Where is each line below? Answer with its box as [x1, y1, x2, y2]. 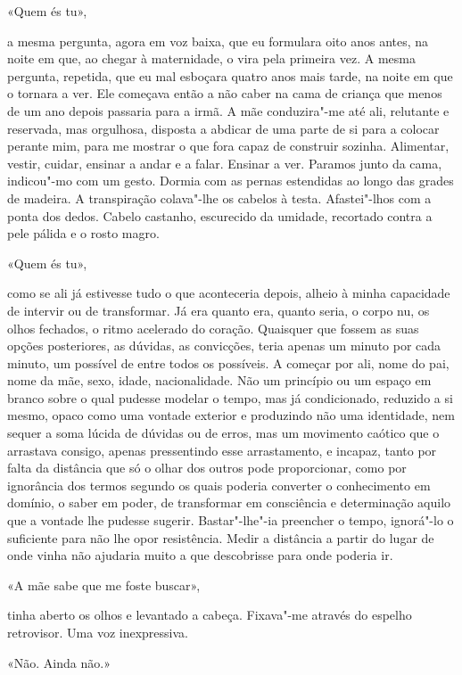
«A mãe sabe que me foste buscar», [7, 575, 201, 594]
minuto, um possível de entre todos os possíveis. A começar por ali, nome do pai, [7, 353, 450, 372]
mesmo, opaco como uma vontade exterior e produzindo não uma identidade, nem [7, 406, 455, 424]
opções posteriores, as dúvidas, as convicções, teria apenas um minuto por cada [7, 336, 441, 355]
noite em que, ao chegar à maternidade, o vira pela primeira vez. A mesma [7, 49, 416, 68]
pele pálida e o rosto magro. [7, 224, 160, 243]
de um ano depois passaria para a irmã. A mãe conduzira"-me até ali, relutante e [7, 101, 450, 119]
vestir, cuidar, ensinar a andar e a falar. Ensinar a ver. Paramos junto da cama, [7, 153, 442, 172]
